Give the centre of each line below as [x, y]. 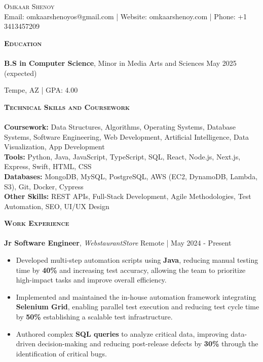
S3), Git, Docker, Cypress [44, 186]
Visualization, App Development [54, 147]
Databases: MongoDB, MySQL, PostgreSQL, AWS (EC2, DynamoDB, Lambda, [131, 176]
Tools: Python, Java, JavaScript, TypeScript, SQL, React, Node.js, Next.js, [122, 156]
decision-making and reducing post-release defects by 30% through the [148, 344]
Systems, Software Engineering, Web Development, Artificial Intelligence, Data [127, 136]
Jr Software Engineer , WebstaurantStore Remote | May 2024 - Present [118, 243]
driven [26, 344]
